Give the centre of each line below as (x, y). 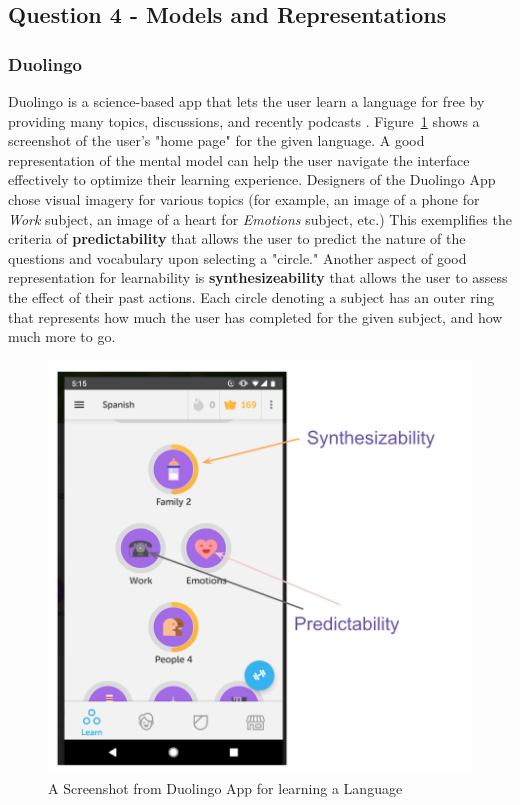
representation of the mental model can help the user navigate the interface (239, 159)
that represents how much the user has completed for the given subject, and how (255, 316)
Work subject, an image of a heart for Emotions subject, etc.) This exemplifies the (260, 218)
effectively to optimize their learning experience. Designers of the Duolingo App (252, 179)
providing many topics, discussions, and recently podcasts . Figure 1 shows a (244, 120)
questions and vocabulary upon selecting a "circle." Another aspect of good (237, 257)
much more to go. (62, 336)
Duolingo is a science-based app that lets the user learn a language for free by (246, 101)
